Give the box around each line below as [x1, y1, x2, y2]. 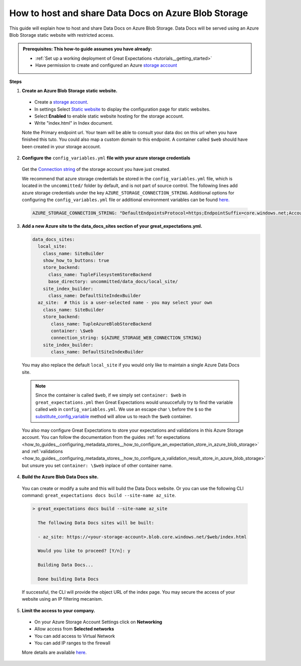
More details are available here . [22, 649, 87, 655]
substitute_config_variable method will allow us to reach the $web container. [35, 413, 192, 419]
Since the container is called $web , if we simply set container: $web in [35, 392, 187, 398]
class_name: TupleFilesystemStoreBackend [48, 271, 152, 277]
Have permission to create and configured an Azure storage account [35, 62, 178, 68]
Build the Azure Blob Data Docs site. [22, 474, 99, 480]
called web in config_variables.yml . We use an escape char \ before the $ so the [35, 406, 212, 412]
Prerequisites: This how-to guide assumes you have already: [23, 46, 153, 52]
